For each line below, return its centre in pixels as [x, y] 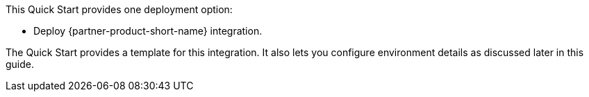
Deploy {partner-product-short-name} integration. [148, 31]
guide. [20, 64]
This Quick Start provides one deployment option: [119, 9]
